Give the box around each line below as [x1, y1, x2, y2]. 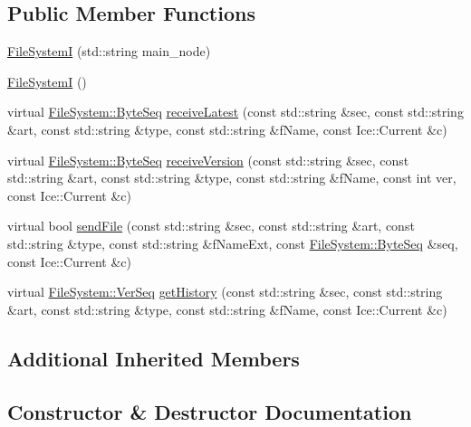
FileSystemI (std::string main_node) [7, 42, 211, 61]
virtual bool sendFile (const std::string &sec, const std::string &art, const [7, 216, 415, 235]
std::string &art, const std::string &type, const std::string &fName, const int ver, [7, 168, 457, 187]
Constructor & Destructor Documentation [7, 397, 412, 425]
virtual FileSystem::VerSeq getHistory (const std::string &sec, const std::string [7, 282, 443, 301]
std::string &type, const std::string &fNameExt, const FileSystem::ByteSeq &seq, [7, 233, 458, 252]
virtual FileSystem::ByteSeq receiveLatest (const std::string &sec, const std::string [7, 102, 464, 121]
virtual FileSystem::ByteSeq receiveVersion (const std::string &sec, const [7, 150, 409, 169]
